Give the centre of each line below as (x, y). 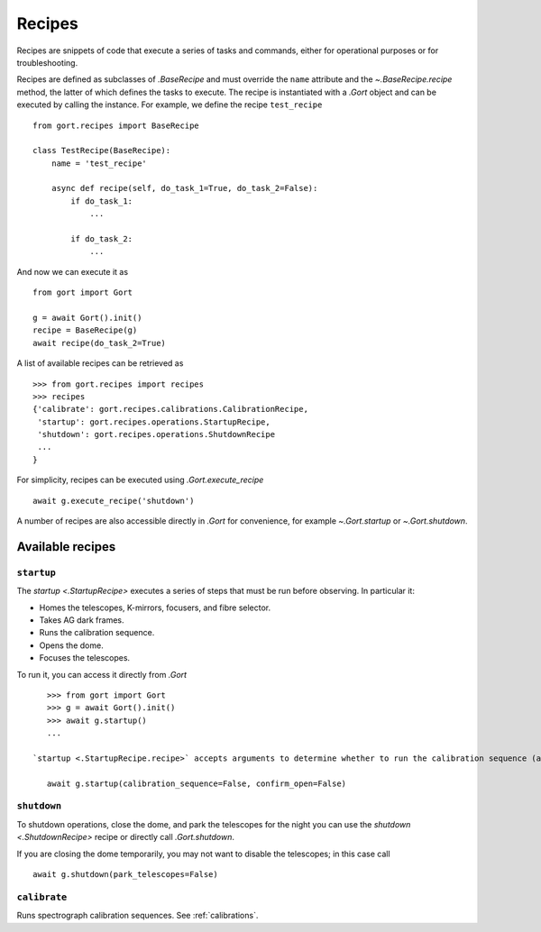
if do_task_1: (102, 201)
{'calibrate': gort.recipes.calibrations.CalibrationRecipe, (170, 409)
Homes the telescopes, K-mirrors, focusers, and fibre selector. (155, 608)
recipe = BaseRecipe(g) (85, 330)
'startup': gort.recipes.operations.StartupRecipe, (154, 422)
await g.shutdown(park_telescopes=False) (125, 874)
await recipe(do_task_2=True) (100, 343)
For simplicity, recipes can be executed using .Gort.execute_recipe (140, 480)
